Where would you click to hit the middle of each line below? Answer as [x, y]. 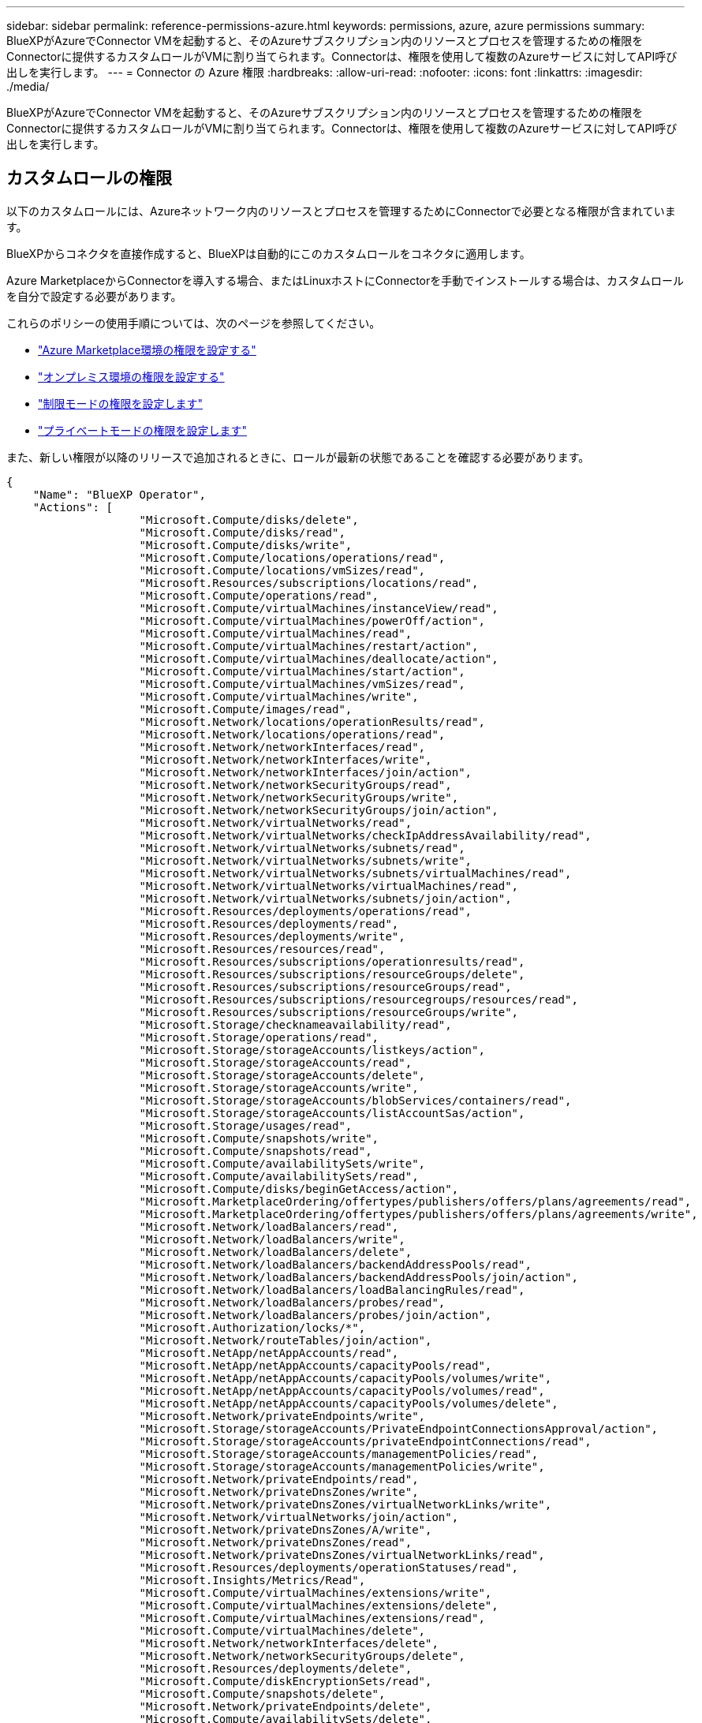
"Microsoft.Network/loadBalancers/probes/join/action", [316, 1315]
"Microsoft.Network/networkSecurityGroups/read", [295, 785]
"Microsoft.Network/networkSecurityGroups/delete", [302, 1656]
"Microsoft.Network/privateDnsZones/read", [276, 1542]
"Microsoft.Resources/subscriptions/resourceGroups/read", [325, 987]
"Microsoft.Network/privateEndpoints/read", [279, 1479]
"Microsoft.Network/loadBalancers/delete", [276, 1252]
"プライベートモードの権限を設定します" [143, 430]
